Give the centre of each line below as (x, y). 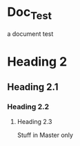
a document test (30, 34)
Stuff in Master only (45, 135)
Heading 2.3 (34, 122)
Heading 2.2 (28, 107)
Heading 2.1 (33, 87)
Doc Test (30, 13)
